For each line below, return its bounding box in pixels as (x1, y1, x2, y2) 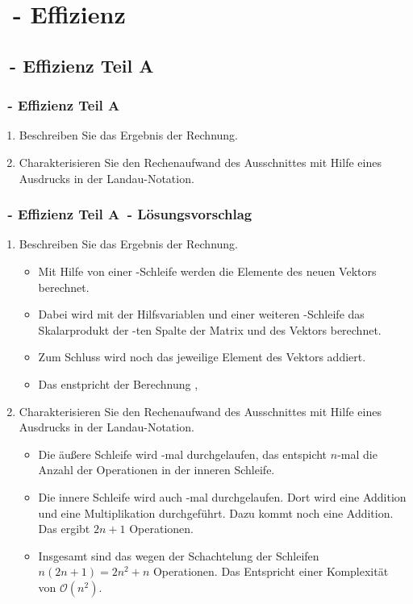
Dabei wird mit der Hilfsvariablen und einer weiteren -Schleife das (38, 306, 365, 323)
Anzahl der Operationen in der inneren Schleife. (38, 461, 275, 478)
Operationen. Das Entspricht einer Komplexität (152, 563, 389, 580)
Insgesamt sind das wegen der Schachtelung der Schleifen (38, 547, 319, 564)
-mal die (337, 445, 378, 462)
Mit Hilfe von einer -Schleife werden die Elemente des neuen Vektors (38, 262, 377, 279)
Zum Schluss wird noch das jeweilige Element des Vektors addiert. (38, 348, 366, 365)
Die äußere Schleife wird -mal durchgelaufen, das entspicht (38, 445, 327, 462)
